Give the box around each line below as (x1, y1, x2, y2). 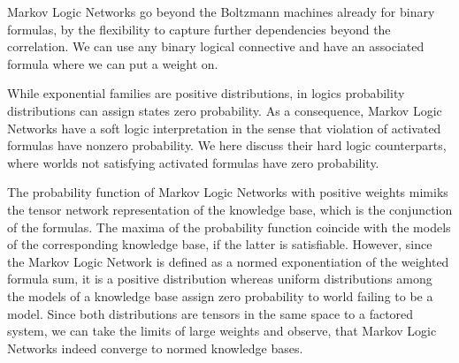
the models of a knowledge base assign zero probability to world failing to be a (7, 286, 433, 305)
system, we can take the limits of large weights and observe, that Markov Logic (7, 321, 437, 340)
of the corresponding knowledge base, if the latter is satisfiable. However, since (7, 235, 432, 253)
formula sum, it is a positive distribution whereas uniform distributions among (7, 269, 432, 288)
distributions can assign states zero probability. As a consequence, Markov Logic (7, 101, 442, 119)
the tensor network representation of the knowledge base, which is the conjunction (7, 200, 453, 218)
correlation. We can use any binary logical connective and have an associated (7, 37, 425, 56)
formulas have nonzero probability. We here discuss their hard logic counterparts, (7, 136, 447, 155)
